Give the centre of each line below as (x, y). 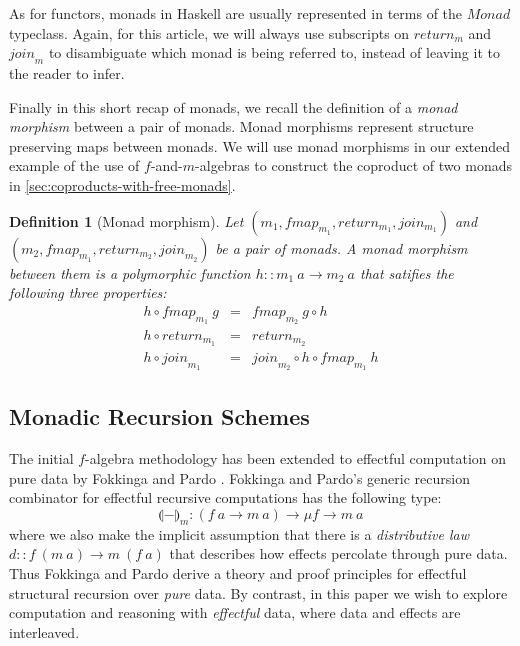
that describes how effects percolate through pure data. (338, 553)
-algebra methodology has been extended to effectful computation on (296, 458)
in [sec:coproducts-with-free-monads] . (122, 184)
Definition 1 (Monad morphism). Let (126, 220)
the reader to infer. (67, 72)
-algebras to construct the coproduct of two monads (353, 165)
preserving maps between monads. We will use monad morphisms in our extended (260, 145)
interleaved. (44, 631)
